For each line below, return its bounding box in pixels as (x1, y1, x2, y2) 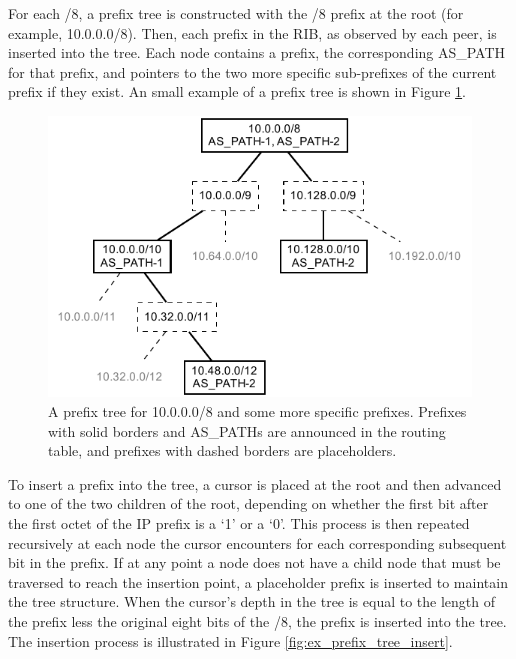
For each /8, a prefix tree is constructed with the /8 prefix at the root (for (8, 3, 464, 23)
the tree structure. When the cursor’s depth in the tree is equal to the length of (8, 591, 496, 612)
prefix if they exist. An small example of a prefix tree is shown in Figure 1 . (8, 81, 466, 102)
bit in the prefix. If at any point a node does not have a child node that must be (8, 552, 501, 573)
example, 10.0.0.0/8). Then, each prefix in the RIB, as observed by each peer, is (8, 22, 497, 43)
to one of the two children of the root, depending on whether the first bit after (8, 493, 489, 514)
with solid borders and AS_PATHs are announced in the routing (48, 420, 446, 441)
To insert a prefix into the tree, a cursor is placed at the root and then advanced (8, 473, 502, 494)
